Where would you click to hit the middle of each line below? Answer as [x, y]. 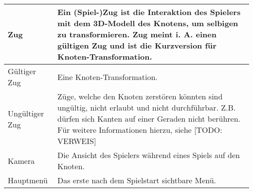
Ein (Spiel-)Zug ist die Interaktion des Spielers [149, 12]
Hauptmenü [28, 180]
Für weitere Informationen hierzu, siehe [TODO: [140, 130]
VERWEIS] [77, 141]
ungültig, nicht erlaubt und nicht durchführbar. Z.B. [147, 107]
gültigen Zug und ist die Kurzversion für [137, 45]
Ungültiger [26, 113]
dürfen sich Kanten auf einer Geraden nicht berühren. [149, 119]
